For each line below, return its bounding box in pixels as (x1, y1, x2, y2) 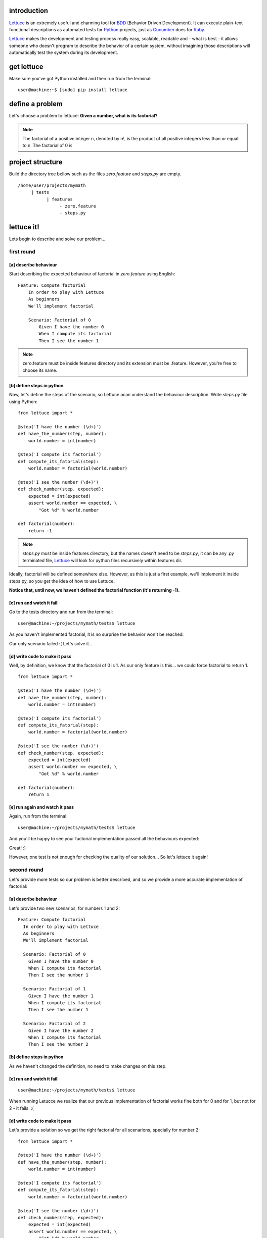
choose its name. (22, 367, 58, 373)
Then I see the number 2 (28, 1041, 89, 1047)
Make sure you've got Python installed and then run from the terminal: (9, 75, 152, 81)
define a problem (9, 100, 63, 108)
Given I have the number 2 (28, 1028, 94, 1033)
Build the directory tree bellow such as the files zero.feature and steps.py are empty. (9, 171, 181, 177)
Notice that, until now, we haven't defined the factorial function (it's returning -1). (9, 587, 180, 593)
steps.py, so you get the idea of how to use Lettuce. (9, 578, 115, 584)
